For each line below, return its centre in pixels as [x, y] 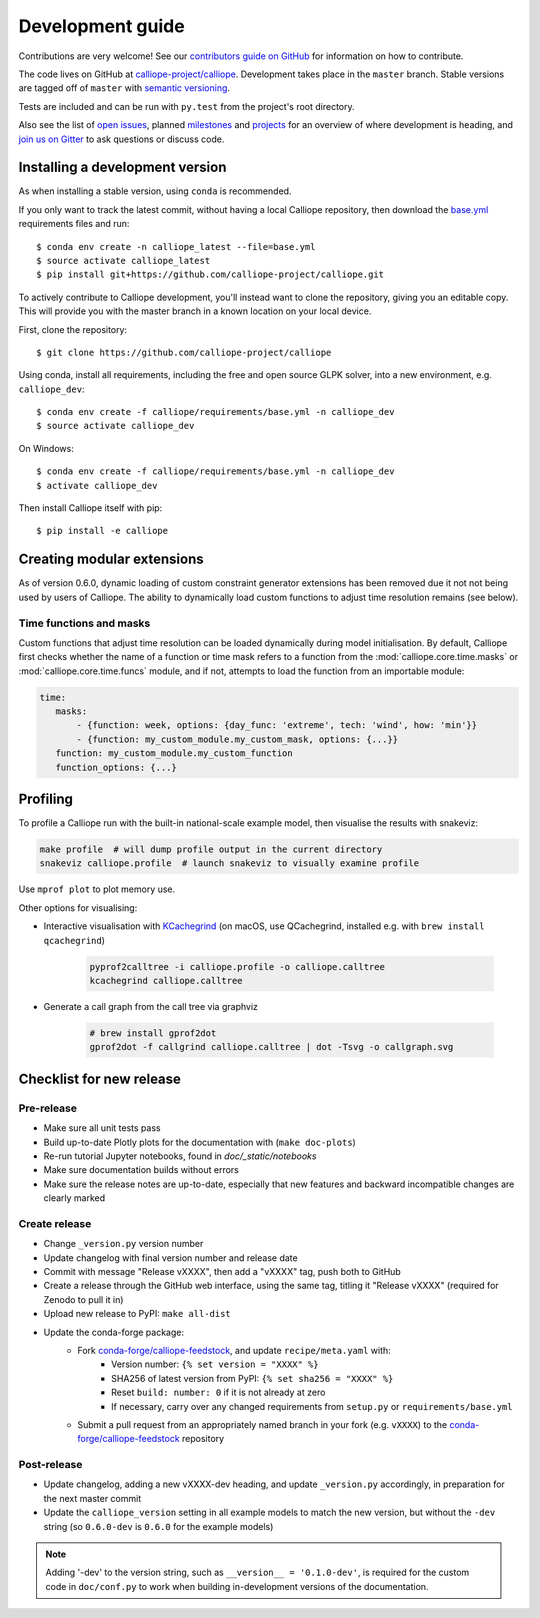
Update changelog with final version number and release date [171, 1257]
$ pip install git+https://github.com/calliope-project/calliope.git [210, 274]
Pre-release [48, 1108]
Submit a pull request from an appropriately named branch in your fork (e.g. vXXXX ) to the [262, 1424]
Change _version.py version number [123, 1244]
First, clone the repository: [73, 329]
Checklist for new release [100, 1078]
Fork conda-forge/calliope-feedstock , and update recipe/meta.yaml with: [234, 1350]
